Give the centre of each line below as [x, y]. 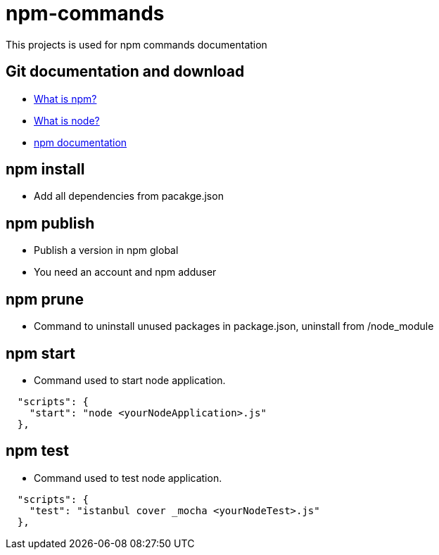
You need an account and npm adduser [125, 272]
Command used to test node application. [128, 478]
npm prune [45, 299]
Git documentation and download [125, 72]
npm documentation [81, 142]
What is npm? [65, 98]
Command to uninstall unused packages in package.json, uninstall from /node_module [234, 326]
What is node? [67, 120]
